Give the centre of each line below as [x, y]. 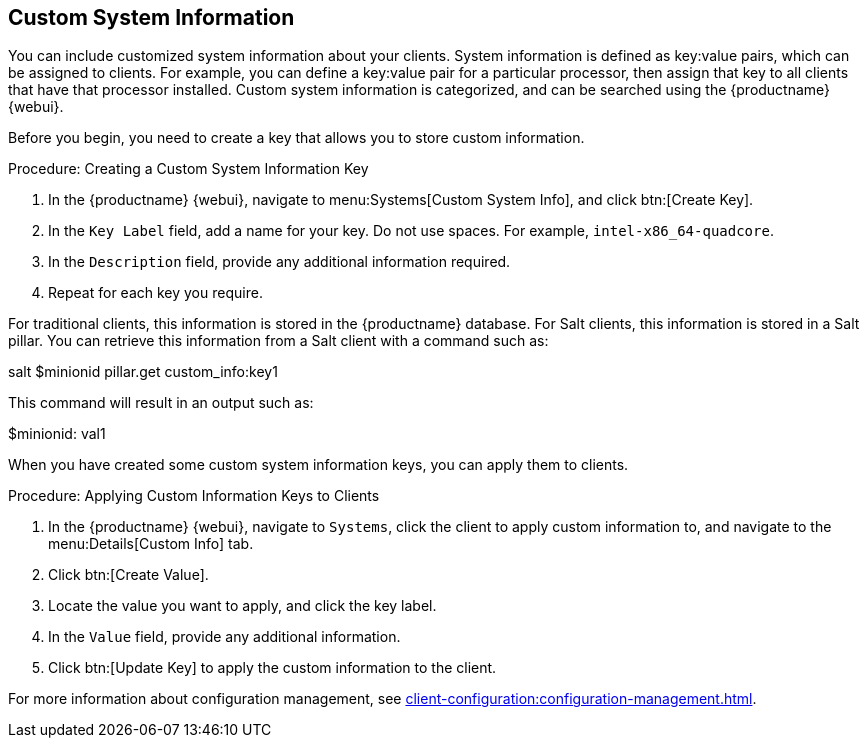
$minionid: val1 [57, 434]
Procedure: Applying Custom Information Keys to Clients [194, 496]
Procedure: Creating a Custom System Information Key [188, 169]
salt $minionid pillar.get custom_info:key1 [143, 372]
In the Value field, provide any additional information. [224, 637]
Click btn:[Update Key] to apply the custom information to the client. [272, 668]
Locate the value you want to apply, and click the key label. [242, 606]
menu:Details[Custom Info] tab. [151, 544]
